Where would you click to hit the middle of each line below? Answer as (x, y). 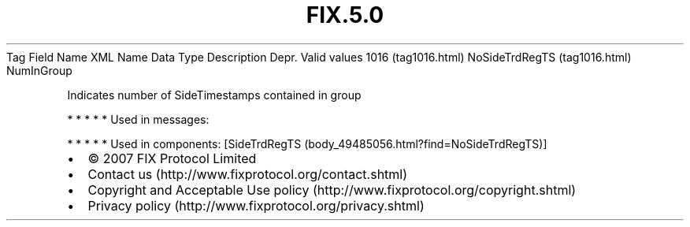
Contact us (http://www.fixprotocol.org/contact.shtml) (248, 174)
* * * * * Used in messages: (138, 119)
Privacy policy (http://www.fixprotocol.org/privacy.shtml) (256, 205)
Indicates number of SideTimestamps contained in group (214, 95)
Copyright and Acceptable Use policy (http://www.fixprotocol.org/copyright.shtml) (332, 190)
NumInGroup (39, 70)
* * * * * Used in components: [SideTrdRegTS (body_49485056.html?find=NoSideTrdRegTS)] (307, 143)
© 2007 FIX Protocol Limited (172, 158)
